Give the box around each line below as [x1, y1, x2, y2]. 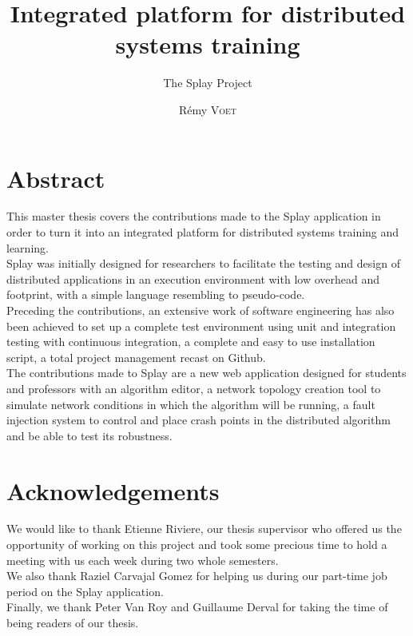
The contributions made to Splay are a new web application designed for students [6, 364, 407, 381]
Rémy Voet [178, 101, 237, 117]
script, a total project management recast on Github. [6, 348, 266, 365]
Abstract [6, 161, 105, 194]
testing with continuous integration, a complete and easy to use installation [6, 333, 375, 350]
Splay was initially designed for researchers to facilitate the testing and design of [6, 255, 400, 272]
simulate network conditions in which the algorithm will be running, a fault [6, 396, 375, 412]
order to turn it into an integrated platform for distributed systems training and [6, 224, 399, 240]
